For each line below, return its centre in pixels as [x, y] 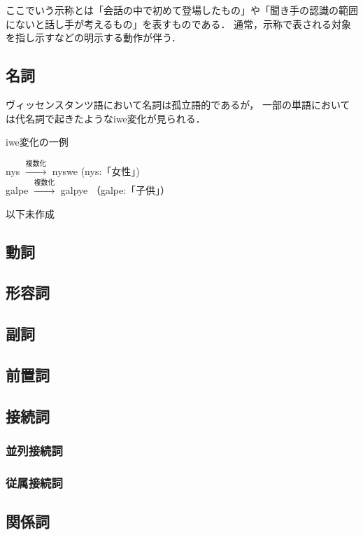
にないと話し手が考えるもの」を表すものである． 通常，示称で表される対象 [179, 23]
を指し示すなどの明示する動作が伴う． [93, 37]
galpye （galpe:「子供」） [115, 189]
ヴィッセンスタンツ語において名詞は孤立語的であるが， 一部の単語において [178, 104]
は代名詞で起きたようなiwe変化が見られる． [106, 118]
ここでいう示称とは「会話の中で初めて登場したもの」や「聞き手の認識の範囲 [182, 10]
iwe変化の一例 [37, 142]
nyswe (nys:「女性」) [96, 171]
